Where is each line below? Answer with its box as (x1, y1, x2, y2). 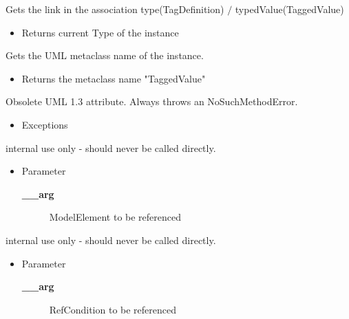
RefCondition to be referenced (49, 302, 177, 316)
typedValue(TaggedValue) (235, 2, 344, 16)
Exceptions (21, 117, 68, 131)
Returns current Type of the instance (21, 25, 179, 39)
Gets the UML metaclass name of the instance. (6, 48, 204, 63)
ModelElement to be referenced (49, 210, 182, 224)
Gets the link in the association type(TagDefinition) (6, 2, 224, 16)
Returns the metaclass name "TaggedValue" (21, 71, 206, 85)
